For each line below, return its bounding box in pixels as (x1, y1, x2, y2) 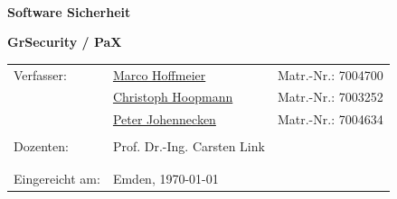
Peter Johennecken (112, 110, 216, 129)
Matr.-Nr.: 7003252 (277, 87, 383, 106)
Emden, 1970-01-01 (112, 168, 219, 187)
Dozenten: (14, 137, 69, 156)
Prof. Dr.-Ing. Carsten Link (112, 137, 265, 156)
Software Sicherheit (7, 2, 131, 21)
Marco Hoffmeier (112, 65, 206, 84)
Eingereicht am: (14, 168, 100, 187)
